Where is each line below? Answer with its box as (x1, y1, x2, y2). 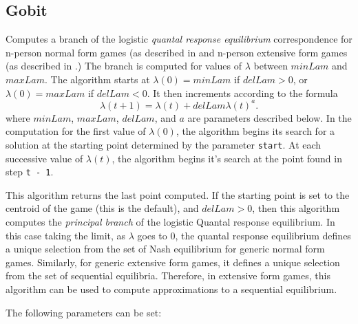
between (253, 58, 288, 73)
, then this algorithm (252, 201, 340, 215)
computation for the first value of (6, 124, 146, 138)
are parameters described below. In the (187, 110, 352, 125)
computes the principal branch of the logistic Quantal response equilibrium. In (6, 214, 335, 228)
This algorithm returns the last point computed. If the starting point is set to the (6, 187, 350, 202)
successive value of (6, 151, 83, 165)
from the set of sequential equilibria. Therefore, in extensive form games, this (6, 268, 330, 283)
